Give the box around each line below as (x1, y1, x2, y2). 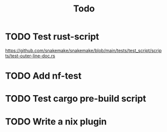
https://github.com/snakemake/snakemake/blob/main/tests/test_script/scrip (5, 47, 162, 53)
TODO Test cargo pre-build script (5, 93, 146, 105)
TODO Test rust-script (5, 31, 99, 42)
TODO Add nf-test (5, 70, 81, 82)
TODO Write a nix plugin (5, 116, 107, 127)
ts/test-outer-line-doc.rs (5, 53, 55, 59)
